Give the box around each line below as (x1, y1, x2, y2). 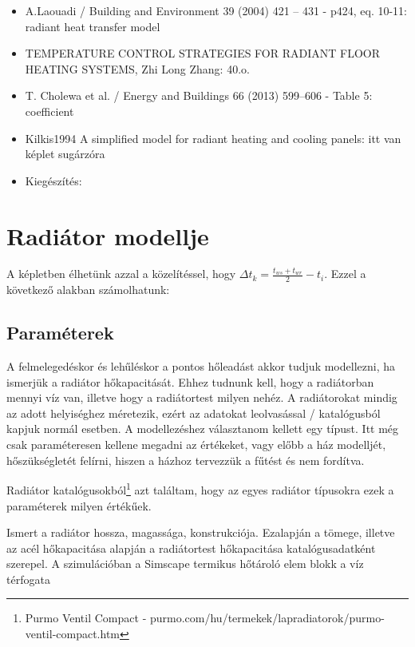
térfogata (6, 570, 50, 587)
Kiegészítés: (25, 172, 82, 189)
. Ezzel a (324, 265, 366, 282)
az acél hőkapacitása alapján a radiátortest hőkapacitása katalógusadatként (6, 539, 376, 556)
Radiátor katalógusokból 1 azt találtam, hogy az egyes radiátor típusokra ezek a (6, 479, 394, 498)
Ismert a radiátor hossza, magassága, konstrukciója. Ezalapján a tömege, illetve (6, 524, 395, 541)
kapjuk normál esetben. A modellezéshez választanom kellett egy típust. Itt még (6, 420, 399, 437)
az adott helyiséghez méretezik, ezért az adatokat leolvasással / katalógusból (6, 404, 381, 421)
